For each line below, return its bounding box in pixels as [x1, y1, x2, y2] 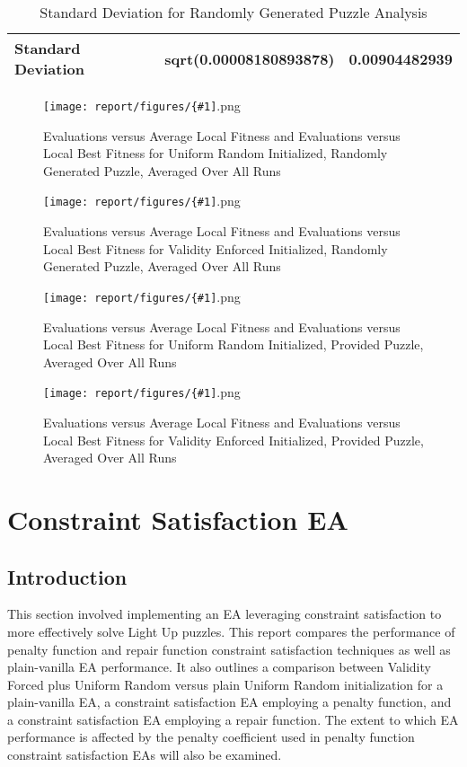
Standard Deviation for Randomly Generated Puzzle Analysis [40, 2, 427, 22]
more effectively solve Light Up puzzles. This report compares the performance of [7, 622, 455, 640]
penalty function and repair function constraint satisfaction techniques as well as [7, 639, 451, 658]
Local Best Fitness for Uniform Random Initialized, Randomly [43, 144, 388, 163]
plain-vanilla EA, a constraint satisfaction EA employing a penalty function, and [7, 692, 452, 711]
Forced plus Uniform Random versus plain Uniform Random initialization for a [7, 674, 444, 693]
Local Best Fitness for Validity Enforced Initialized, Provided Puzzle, [43, 430, 424, 449]
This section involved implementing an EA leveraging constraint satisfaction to [7, 604, 442, 623]
